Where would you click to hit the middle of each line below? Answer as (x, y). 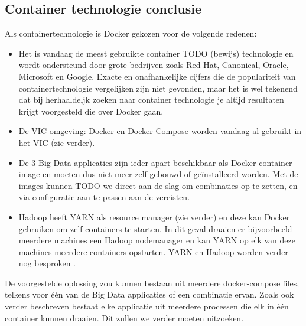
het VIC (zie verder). (57, 142)
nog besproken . (47, 263)
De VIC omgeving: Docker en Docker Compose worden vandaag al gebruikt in (160, 131)
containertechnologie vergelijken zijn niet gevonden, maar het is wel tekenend (158, 88)
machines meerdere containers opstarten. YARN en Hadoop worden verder (153, 251)
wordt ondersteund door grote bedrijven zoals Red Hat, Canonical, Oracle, (154, 65)
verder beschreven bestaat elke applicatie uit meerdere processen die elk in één (147, 306)
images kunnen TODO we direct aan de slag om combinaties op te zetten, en (158, 185)
